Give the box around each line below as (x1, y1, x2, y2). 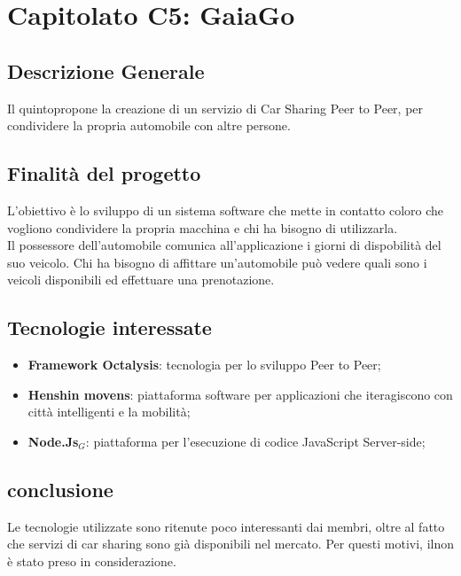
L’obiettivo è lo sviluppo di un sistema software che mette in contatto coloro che (7, 200, 444, 219)
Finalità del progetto (7, 160, 201, 187)
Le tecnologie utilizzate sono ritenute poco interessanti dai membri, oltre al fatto (7, 517, 445, 535)
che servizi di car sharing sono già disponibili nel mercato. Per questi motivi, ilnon (7, 534, 455, 553)
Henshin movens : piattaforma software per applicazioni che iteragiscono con (27, 385, 453, 403)
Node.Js (27, 432, 79, 450)
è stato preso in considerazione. (7, 551, 176, 570)
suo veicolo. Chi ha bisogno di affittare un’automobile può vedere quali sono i (7, 253, 427, 271)
